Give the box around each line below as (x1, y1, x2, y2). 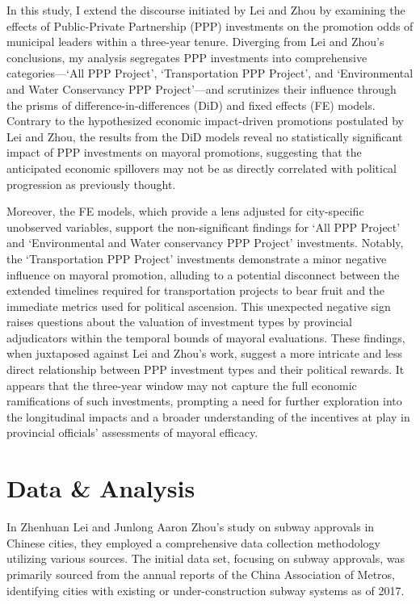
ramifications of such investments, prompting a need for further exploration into (6, 392, 402, 409)
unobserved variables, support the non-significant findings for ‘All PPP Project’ (6, 218, 401, 235)
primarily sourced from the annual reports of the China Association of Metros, (6, 565, 395, 582)
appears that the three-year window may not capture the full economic (6, 376, 357, 393)
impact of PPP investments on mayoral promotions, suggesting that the (6, 144, 362, 161)
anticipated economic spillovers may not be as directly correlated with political (6, 159, 397, 176)
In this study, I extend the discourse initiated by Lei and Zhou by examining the (6, 2, 405, 18)
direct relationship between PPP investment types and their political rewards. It (6, 361, 405, 378)
